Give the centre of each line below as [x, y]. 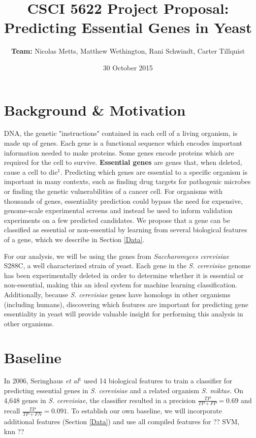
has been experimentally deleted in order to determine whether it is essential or [124, 275]
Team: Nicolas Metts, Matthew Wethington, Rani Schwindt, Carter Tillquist [128, 51]
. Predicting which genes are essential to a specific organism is [154, 172]
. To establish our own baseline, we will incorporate [144, 411]
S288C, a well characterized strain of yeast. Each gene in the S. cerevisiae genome [128, 266]
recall [12, 411]
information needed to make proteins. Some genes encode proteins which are [119, 152]
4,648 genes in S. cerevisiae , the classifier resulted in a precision [100, 400]
